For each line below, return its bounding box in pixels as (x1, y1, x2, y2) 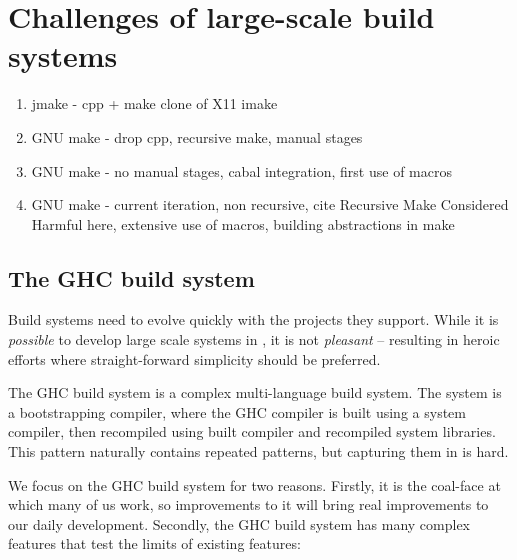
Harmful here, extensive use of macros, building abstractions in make (31, 213, 455, 234)
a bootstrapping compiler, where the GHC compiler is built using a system (8, 401, 466, 422)
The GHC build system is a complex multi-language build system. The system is (8, 382, 502, 403)
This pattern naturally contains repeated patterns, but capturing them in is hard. (8, 441, 509, 462)
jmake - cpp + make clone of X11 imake (31, 93, 278, 114)
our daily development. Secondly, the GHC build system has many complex (8, 513, 470, 534)
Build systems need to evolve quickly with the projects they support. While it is (8, 309, 499, 330)
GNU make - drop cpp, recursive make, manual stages (31, 126, 363, 147)
